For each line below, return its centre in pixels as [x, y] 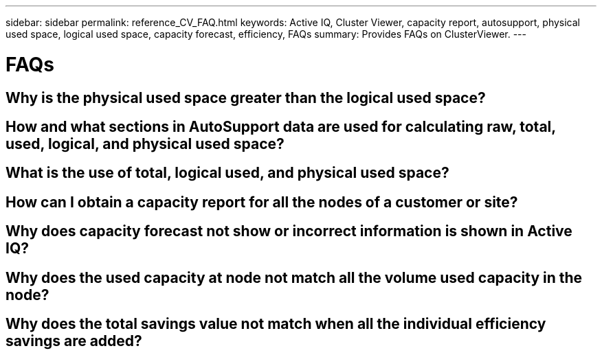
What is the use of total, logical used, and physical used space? [227, 173]
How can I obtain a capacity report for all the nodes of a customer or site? [262, 202]
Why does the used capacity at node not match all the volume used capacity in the [294, 277]
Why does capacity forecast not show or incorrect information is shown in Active [289, 231]
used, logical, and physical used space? [145, 144]
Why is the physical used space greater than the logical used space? [246, 98]
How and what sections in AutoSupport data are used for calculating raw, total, [281, 126]
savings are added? [74, 341]
